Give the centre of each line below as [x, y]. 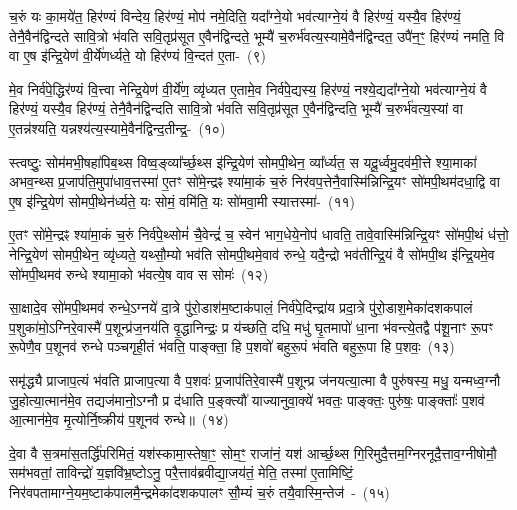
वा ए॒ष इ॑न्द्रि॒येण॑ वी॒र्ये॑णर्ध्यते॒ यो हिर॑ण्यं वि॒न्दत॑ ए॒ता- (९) [137, 55]
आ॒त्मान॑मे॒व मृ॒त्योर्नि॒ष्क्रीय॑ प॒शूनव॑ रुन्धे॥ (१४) [119, 419]
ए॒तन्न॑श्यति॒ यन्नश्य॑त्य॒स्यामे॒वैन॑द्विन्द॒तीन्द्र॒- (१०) [117, 127]
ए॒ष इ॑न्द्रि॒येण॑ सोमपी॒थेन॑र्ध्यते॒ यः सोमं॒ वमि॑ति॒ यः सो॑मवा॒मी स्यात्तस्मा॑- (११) [182, 200]
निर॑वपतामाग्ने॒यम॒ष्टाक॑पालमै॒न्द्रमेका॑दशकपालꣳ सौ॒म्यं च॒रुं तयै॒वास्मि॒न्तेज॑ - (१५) [199, 491]
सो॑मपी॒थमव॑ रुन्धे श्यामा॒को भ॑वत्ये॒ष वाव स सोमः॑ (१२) [139, 273]
